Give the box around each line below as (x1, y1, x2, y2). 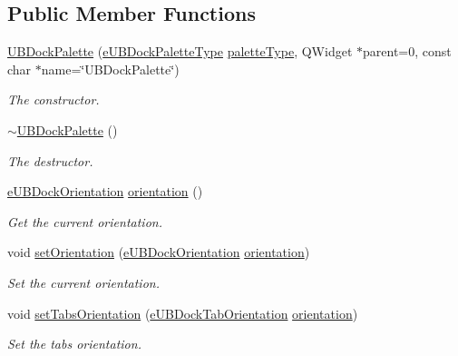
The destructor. (7, 151, 93, 170)
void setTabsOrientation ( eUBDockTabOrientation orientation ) (7, 303, 358, 322)
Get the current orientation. (7, 212, 162, 231)
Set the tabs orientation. (7, 334, 141, 353)
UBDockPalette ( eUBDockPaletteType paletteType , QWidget (7, 42, 353, 61)
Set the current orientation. (7, 272, 160, 292)
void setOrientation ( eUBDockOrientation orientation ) (7, 242, 310, 262)
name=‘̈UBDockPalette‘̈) (41, 59, 180, 78)
